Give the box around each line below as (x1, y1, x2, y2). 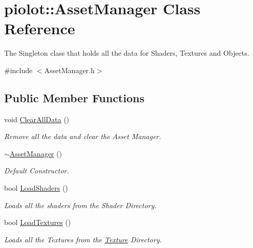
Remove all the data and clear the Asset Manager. (4, 131, 161, 142)
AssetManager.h (44, 64, 95, 75)
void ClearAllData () (4, 114, 70, 124)
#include (4, 64, 33, 75)
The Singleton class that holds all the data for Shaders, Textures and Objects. (4, 48, 249, 58)
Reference (4, 18, 75, 39)
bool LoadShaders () (4, 183, 68, 193)
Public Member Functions (4, 89, 144, 105)
